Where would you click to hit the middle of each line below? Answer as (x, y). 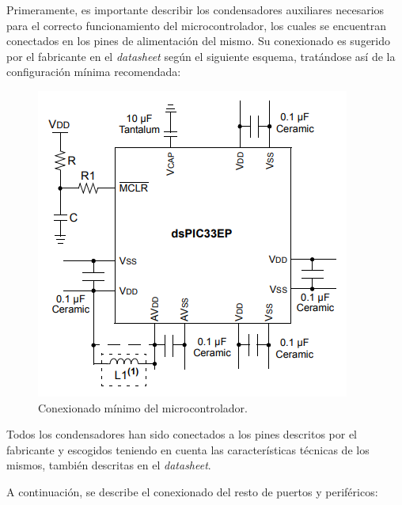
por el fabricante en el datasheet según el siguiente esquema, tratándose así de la (201, 56)
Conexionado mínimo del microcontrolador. (143, 407)
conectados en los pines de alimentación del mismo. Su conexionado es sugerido (199, 41)
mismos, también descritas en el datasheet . (109, 465)
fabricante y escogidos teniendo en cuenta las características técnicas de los (188, 449)
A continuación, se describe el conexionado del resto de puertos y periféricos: (192, 491)
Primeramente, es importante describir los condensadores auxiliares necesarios (195, 9)
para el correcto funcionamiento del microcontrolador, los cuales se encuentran (196, 25)
